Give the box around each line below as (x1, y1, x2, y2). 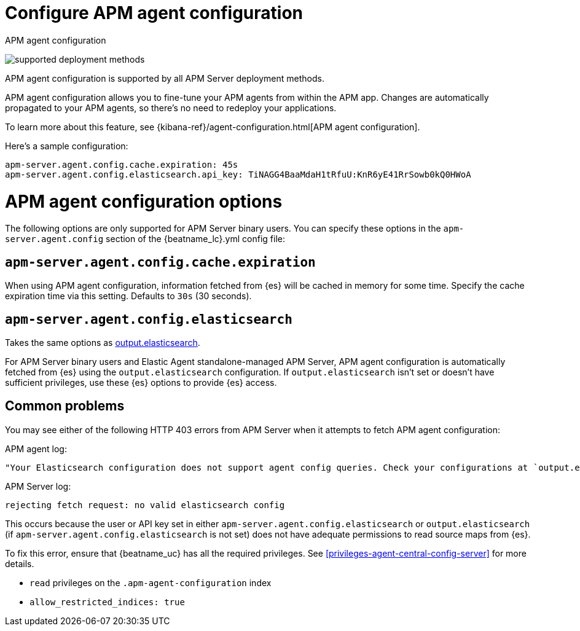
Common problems (5, 398, 125, 414)
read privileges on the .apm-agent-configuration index (29, 577, 272, 588)
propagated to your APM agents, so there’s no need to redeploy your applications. (5, 102, 337, 113)
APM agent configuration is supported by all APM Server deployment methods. (5, 73, 324, 84)
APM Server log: (5, 480, 71, 492)
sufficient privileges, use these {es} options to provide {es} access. (5, 377, 277, 388)
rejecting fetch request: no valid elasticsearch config (5, 500, 285, 510)
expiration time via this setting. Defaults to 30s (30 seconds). (5, 291, 252, 302)
